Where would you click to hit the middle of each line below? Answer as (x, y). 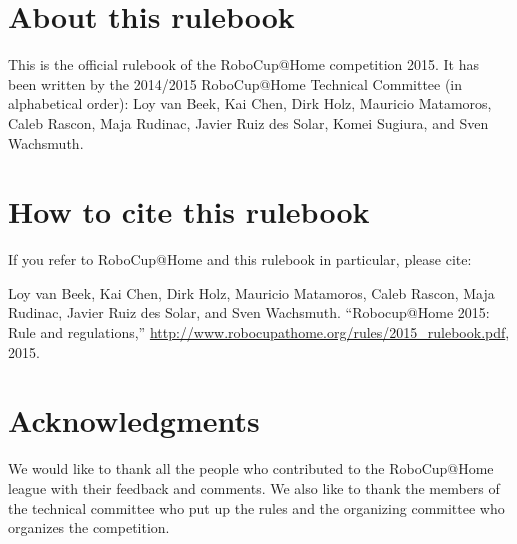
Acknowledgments (134, 420)
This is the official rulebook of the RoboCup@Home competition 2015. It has (244, 64)
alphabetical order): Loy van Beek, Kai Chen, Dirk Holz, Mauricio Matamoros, (250, 103)
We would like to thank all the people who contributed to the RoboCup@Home (251, 468)
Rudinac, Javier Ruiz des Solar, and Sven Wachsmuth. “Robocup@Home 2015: (249, 312)
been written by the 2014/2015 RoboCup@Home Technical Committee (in (235, 83)
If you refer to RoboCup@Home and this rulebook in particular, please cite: (240, 259)
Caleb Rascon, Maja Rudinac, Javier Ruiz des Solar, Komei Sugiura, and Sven (248, 122)
